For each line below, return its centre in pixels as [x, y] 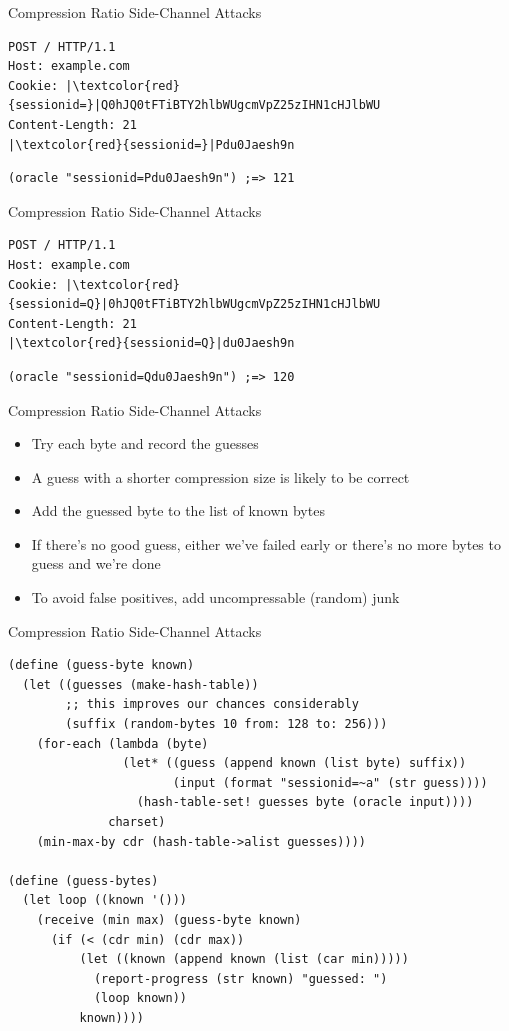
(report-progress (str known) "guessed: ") [240, 978]
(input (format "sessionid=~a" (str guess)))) [330, 782]
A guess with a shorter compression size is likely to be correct [220, 476]
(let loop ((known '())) [104, 900]
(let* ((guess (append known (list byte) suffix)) [294, 763]
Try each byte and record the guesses [145, 443]
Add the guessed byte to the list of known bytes [178, 510]
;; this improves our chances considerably [212, 704]
